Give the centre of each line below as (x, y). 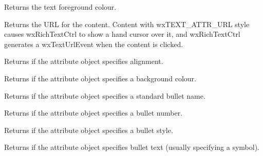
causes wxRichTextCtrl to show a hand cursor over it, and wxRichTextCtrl (122, 34)
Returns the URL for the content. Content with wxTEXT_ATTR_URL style (127, 24)
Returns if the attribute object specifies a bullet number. (93, 113)
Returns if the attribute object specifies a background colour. (100, 78)
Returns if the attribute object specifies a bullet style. (89, 130)
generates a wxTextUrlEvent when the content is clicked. (94, 44)
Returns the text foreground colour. (60, 7)
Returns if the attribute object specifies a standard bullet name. (105, 95)
